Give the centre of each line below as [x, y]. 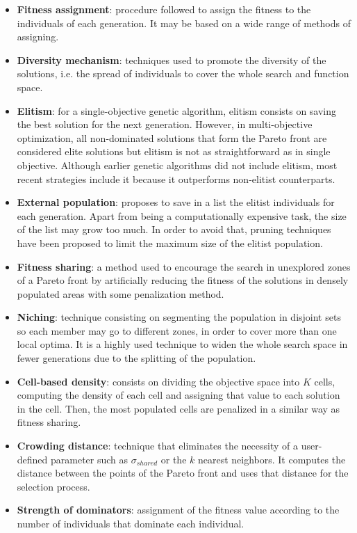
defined [32, 459]
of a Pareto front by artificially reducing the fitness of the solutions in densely [183, 280]
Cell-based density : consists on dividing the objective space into [158, 381]
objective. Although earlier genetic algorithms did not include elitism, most [177, 165]
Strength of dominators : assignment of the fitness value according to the [178, 510]
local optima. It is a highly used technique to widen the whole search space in [182, 344]
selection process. [53, 486]
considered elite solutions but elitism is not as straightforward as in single [174, 151]
